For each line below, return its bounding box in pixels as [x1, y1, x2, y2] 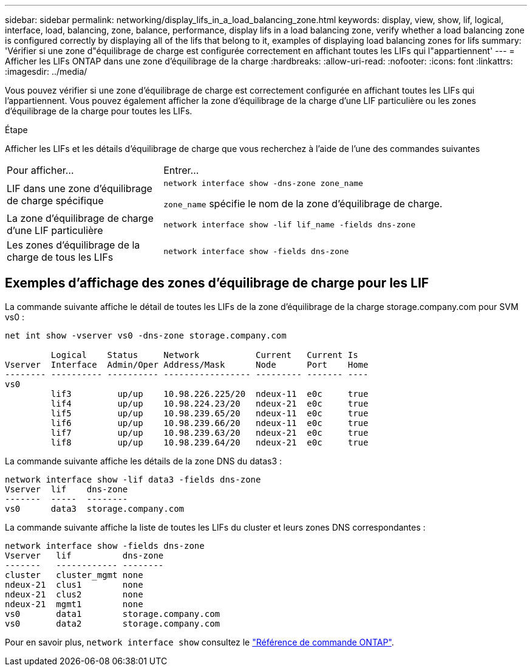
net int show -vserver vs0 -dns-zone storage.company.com [5, 330, 287, 340]
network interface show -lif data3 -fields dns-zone [5, 474, 261, 484]
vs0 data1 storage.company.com [5, 608, 220, 619]
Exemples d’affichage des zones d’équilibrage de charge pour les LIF [5, 275, 429, 291]
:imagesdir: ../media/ [5, 66, 87, 77]
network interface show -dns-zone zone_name [163, 179, 363, 188]
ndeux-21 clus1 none [5, 579, 143, 590]
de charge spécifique [7, 194, 104, 207]
